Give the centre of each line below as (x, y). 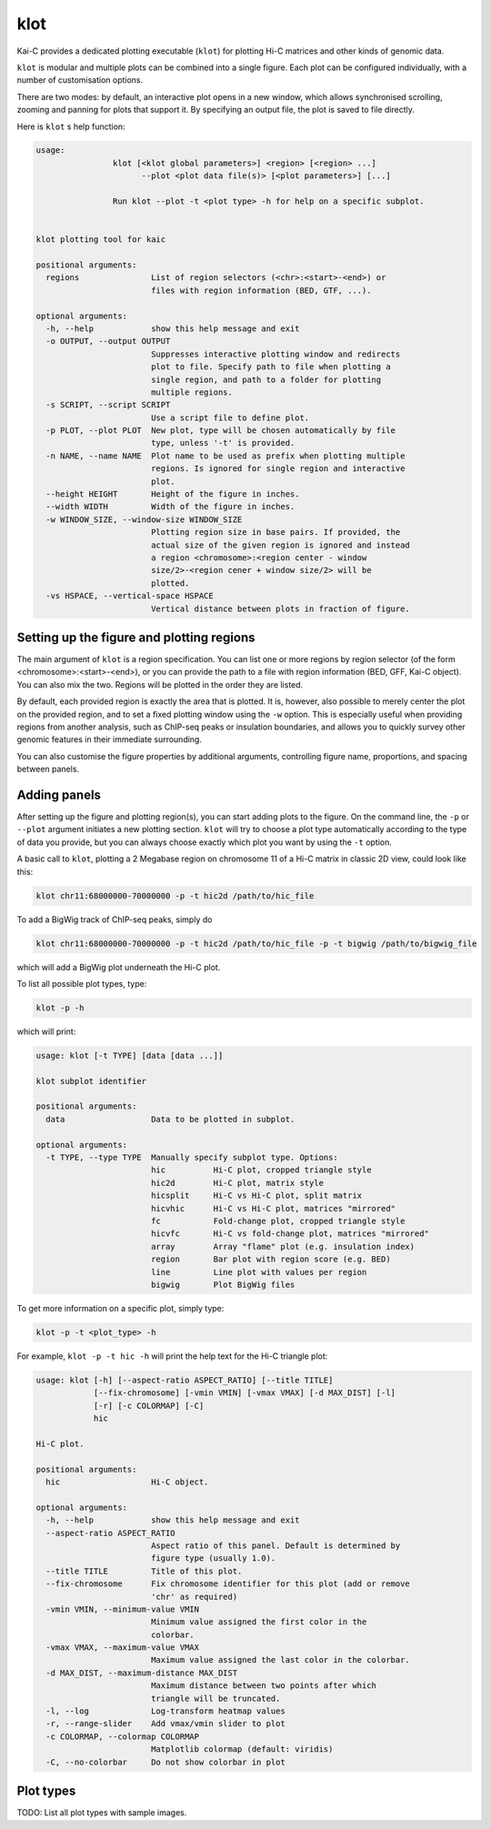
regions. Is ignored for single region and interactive (278, 469)
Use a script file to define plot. (230, 417)
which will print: (46, 1031)
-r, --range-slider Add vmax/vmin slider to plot (165, 1724)
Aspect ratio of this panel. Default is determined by (276, 1545)
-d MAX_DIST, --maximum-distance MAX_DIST (142, 1673)
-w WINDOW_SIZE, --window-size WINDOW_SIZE (144, 519)
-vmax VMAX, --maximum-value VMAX (123, 1648)
